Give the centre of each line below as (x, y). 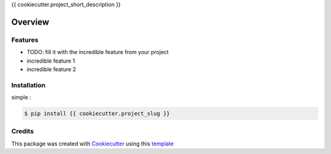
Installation (29, 85)
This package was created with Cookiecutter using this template (93, 144)
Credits (22, 131)
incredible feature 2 (51, 69)
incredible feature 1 (51, 61)
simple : (21, 98)
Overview (30, 22)
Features (25, 40)
